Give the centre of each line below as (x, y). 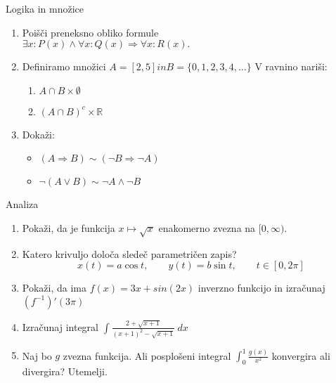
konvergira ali (301, 355)
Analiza (22, 204)
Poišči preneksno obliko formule (90, 32)
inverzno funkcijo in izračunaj (261, 288)
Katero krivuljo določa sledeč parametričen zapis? (129, 253)
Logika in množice (45, 8)
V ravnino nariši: (291, 66)
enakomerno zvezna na (207, 227)
